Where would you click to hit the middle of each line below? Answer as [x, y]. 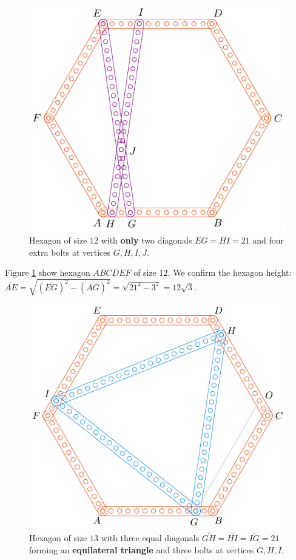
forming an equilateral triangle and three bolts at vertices [142, 549]
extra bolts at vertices [70, 252]
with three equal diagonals [150, 538]
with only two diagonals [146, 240]
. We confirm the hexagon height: [230, 272]
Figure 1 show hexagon [48, 272]
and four [268, 240]
